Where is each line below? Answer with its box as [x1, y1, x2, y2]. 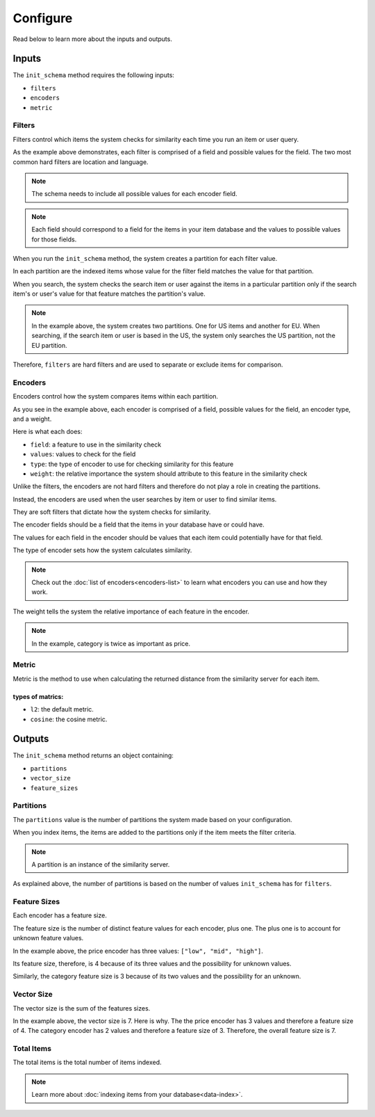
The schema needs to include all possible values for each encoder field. [31, 190, 237, 198]
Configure [12, 10, 73, 26]
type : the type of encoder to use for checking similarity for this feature [30, 460, 234, 468]
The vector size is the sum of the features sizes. [12, 1004, 151, 1012]
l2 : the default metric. [30, 705, 94, 714]
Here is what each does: [12, 428, 83, 436]
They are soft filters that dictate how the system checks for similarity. [12, 508, 211, 516]
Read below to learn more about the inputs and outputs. [12, 35, 173, 43]
